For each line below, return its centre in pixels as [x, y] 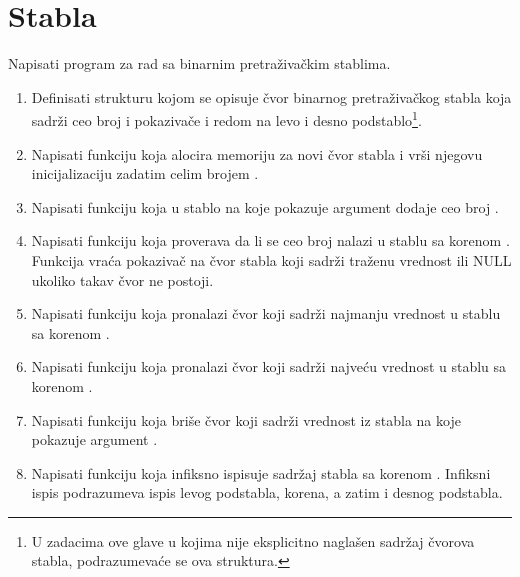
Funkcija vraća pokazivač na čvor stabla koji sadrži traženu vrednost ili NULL [271, 259]
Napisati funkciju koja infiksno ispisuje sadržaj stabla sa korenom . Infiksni [261, 472]
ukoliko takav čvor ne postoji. [122, 279]
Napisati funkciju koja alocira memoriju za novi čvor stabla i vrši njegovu [257, 153]
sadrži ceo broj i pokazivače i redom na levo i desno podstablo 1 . [226, 118]
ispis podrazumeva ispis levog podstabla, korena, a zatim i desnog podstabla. [267, 492]
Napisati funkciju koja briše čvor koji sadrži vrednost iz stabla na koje [246, 419]
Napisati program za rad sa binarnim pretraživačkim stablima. [199, 63]
